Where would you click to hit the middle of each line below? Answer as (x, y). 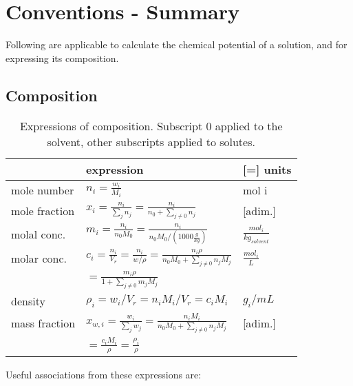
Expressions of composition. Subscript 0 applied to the (151, 125)
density (28, 301)
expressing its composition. (62, 58)
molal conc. (39, 234)
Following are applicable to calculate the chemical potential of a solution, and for (176, 44)
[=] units (267, 169)
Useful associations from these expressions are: (104, 375)
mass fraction (43, 323)
